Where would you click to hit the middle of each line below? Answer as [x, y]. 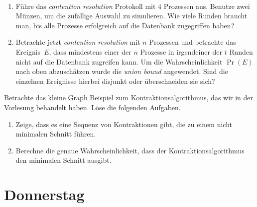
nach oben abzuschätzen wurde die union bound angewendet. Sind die [122, 71]
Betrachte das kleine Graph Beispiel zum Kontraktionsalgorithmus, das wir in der [129, 98]
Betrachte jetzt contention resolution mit [78, 42]
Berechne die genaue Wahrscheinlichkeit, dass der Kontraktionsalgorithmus [130, 150]
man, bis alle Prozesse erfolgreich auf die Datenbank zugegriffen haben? [125, 25]
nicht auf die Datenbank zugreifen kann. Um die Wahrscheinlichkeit [119, 61]
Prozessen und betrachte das [193, 42]
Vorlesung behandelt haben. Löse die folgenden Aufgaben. [92, 107]
